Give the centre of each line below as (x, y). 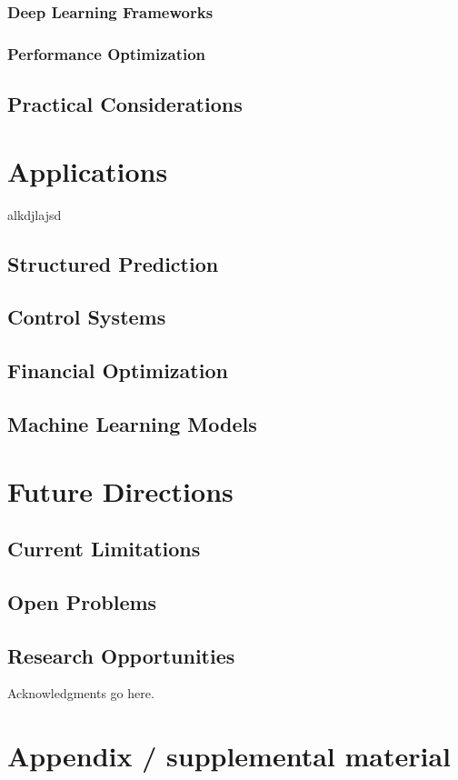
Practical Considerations (125, 104)
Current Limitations (104, 549)
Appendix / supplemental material (229, 756)
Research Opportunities (121, 655)
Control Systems (87, 317)
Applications (88, 170)
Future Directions (120, 490)
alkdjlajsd (35, 214)
